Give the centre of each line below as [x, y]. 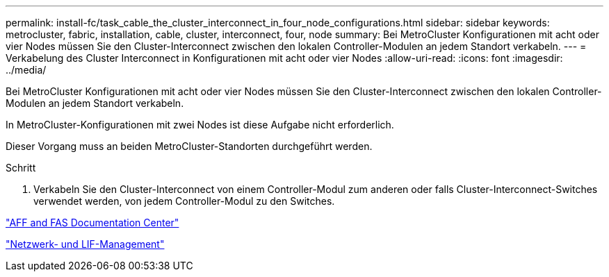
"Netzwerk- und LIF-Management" [85, 244]
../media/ [26, 70]
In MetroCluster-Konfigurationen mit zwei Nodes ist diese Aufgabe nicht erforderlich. [200, 125]
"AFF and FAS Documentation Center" [92, 223]
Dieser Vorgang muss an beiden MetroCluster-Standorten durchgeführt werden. [189, 146]
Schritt [21, 168]
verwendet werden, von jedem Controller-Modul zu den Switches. [184, 201]
